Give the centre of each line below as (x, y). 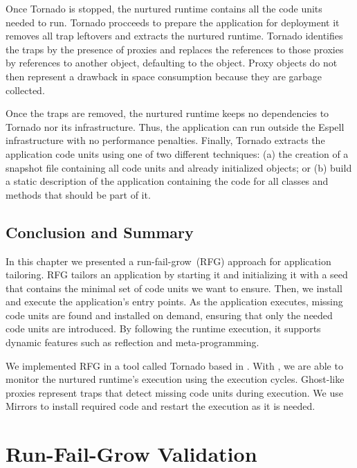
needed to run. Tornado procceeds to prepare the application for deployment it (173, 22)
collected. (25, 90)
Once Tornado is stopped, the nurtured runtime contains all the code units (164, 8)
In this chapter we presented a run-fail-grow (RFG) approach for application (168, 261)
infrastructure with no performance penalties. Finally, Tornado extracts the (165, 140)
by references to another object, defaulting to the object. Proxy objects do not (172, 63)
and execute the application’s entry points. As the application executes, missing (174, 301)
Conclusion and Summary (100, 232)
